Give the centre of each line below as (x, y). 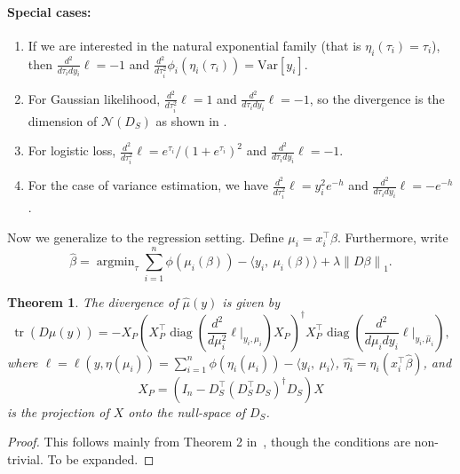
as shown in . (191, 120)
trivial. (25, 458)
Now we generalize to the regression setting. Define (146, 237)
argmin (115, 262)
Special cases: (49, 11)
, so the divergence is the (377, 98)
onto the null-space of (186, 411)
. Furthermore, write (393, 237)
